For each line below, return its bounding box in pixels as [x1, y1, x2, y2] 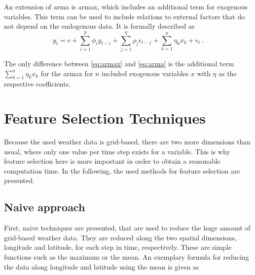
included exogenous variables [102, 68, 189, 78]
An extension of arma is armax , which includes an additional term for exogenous [4, 1, 248, 11]
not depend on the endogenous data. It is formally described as [4, 21, 195, 31]
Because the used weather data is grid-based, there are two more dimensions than [4, 137, 251, 147]
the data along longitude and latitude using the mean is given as [4, 261, 199, 272]
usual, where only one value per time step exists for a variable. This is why [4, 146, 230, 156]
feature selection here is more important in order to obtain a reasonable [4, 156, 220, 166]
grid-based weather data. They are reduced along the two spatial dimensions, [4, 232, 237, 242]
